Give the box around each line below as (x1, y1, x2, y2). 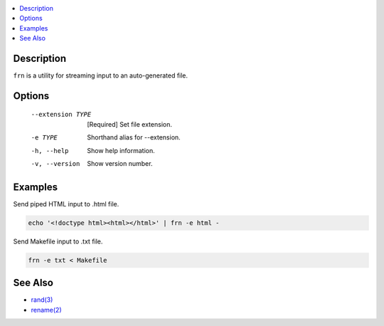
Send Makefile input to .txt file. (13, 237, 103, 246)
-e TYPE (31, 134, 58, 142)
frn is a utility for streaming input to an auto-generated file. (13, 71, 188, 80)
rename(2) (31, 305, 62, 314)
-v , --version (31, 160, 80, 168)
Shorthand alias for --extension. (87, 133, 181, 142)
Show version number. (87, 159, 153, 168)
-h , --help (31, 147, 69, 154)
